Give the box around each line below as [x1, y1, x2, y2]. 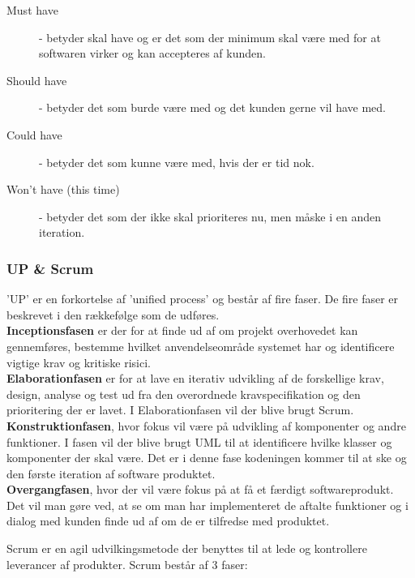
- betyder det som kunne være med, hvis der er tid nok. [39, 153, 314, 170]
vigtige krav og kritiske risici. [6, 353, 151, 370]
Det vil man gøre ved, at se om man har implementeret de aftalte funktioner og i [6, 496, 409, 513]
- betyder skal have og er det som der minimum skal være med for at [39, 28, 381, 45]
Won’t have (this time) [6, 181, 120, 198]
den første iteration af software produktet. [6, 465, 216, 482]
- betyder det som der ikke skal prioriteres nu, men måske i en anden [39, 208, 382, 225]
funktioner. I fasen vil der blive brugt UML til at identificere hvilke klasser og [6, 433, 392, 450]
